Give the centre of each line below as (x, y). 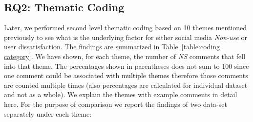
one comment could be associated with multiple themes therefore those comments (126, 75)
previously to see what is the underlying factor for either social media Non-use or (126, 37)
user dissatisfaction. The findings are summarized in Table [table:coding (112, 47)
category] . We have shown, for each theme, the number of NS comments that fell (125, 56)
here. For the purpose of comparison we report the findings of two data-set (116, 104)
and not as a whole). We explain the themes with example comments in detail (121, 94)
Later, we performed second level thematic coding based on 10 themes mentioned (126, 28)
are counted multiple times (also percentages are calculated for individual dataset (126, 85)
